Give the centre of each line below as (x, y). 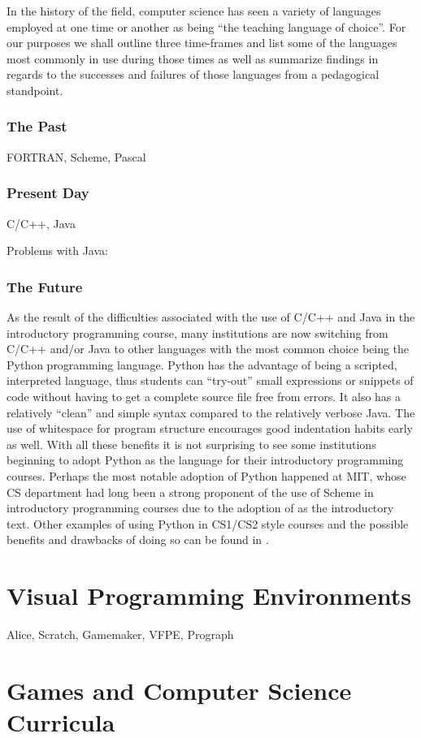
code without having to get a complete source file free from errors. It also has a (204, 396)
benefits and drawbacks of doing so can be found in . (138, 539)
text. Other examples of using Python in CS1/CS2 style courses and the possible (208, 523)
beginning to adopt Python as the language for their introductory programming (205, 460)
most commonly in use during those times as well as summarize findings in (193, 58)
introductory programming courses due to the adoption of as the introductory (200, 508)
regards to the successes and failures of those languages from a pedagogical (193, 74)
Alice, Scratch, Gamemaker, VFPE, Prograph (120, 634)
